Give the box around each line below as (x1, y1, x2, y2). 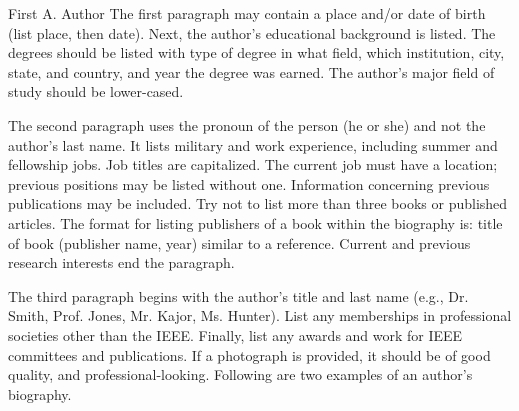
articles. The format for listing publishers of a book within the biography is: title (8, 212, 503, 233)
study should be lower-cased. (8, 81, 184, 102)
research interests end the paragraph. (8, 252, 235, 273)
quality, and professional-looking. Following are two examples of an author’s (8, 364, 473, 385)
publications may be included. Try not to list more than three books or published (8, 193, 508, 214)
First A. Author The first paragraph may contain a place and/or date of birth (8, 3, 486, 23)
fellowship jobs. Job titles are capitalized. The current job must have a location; (8, 154, 498, 175)
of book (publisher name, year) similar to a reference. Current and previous (8, 232, 471, 253)
